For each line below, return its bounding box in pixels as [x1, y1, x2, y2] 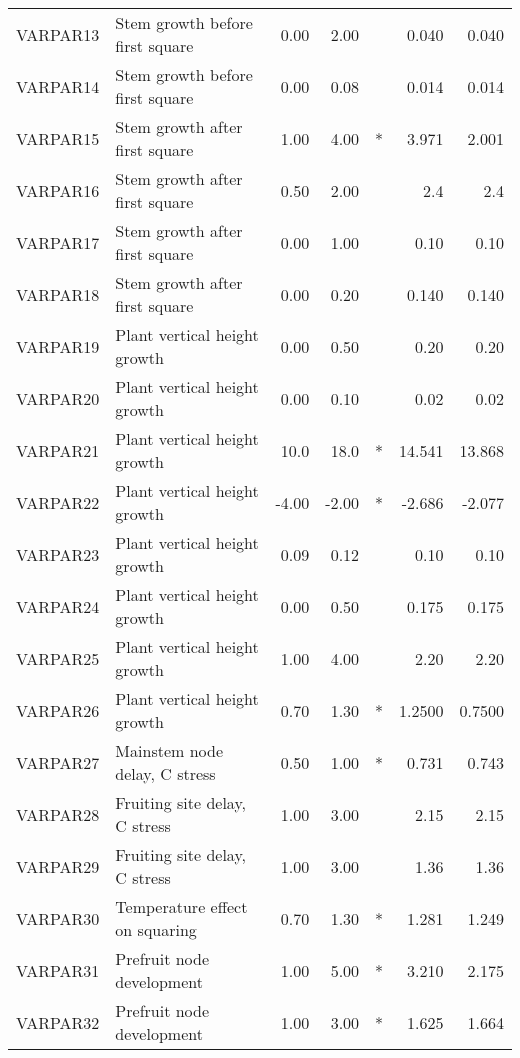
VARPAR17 [16, 230, 100, 254]
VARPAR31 [16, 958, 100, 982]
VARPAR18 [16, 282, 100, 306]
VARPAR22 [16, 490, 100, 514]
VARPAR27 [16, 750, 100, 774]
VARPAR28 [16, 802, 100, 826]
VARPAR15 [16, 126, 100, 150]
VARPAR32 [16, 1010, 100, 1034]
